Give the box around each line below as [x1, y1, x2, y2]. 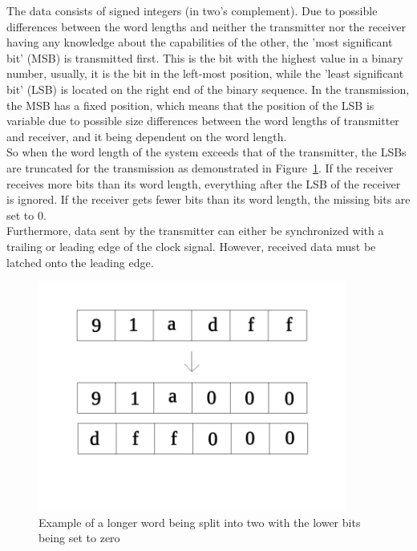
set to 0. [6, 206, 47, 223]
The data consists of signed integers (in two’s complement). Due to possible [6, 2, 378, 18]
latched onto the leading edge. [6, 253, 154, 270]
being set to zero [38, 529, 120, 546]
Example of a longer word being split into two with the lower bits [38, 513, 361, 530]
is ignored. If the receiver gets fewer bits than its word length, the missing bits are [6, 191, 411, 208]
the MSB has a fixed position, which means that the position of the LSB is [6, 96, 374, 113]
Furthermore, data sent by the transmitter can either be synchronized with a [6, 222, 384, 239]
